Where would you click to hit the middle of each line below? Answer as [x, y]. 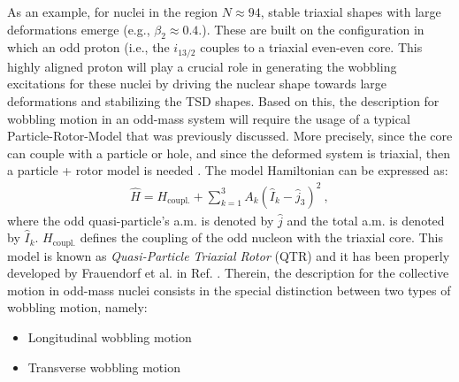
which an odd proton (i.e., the [88, 47]
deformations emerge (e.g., [79, 29]
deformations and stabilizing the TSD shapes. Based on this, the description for [223, 101]
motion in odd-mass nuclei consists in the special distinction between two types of [229, 290]
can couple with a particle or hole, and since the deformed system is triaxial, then [229, 153]
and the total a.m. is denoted [366, 220]
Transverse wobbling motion [104, 367]
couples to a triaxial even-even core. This [311, 47]
